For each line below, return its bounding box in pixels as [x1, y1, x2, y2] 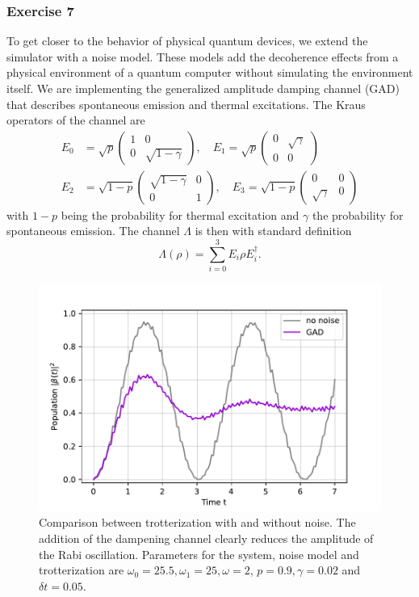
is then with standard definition [195, 222, 352, 239]
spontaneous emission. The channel [6, 222, 180, 239]
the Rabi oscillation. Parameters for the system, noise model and [39, 545, 359, 562]
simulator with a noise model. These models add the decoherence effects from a [6, 48, 399, 65]
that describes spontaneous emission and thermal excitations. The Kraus [6, 95, 366, 112]
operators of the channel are [6, 111, 145, 128]
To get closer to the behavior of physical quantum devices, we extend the [6, 32, 368, 49]
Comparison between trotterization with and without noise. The [39, 514, 356, 531]
